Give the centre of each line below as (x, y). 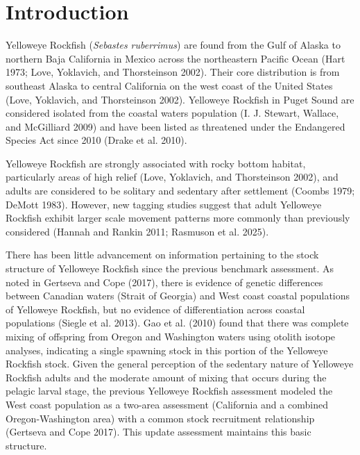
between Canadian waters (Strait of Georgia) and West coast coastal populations (178, 296)
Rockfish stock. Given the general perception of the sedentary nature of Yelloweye (180, 364)
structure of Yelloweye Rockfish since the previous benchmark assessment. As (170, 268)
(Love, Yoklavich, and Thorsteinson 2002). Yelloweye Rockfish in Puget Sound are (180, 99)
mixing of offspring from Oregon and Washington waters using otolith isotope (171, 336)
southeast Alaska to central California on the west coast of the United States (169, 85)
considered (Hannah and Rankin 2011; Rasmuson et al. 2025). (137, 231)
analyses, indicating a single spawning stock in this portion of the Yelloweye (167, 350)
